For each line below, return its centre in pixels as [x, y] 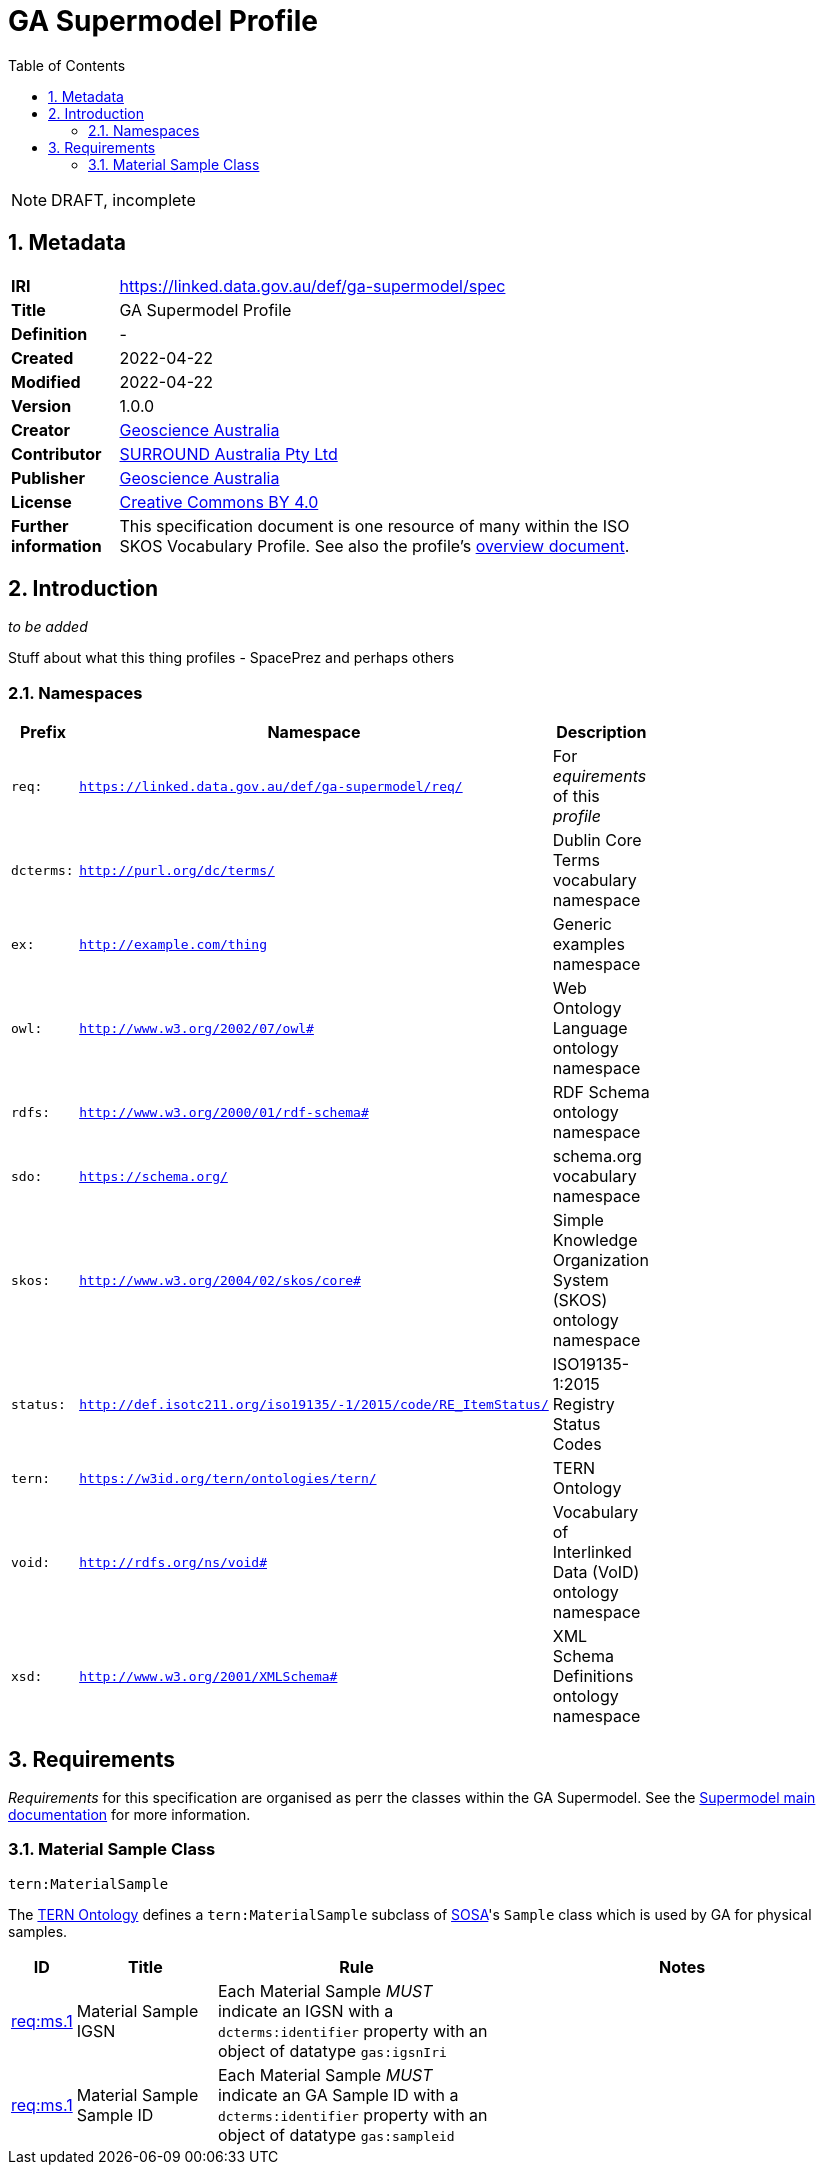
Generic [582, 924]
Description [601, 732]
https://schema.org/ [153, 1176]
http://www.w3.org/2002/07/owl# [196, 1028]
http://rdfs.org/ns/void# [173, 1562]
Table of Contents [67, 65]
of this [576, 796]
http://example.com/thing [173, 944]
